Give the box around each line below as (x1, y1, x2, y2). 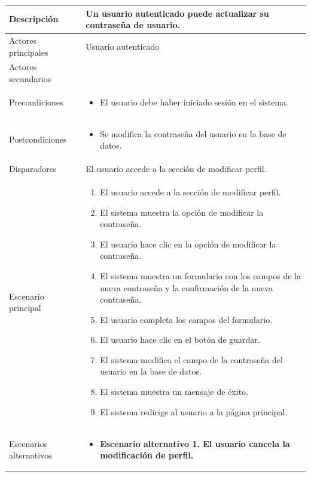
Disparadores (9, 162, 57, 175)
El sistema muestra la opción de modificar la (100, 206, 264, 218)
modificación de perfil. (100, 449, 194, 461)
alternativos (9, 449, 52, 461)
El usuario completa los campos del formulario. (100, 313, 273, 325)
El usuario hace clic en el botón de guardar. (100, 333, 260, 346)
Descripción (9, 13, 59, 25)
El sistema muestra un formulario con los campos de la (100, 269, 301, 282)
